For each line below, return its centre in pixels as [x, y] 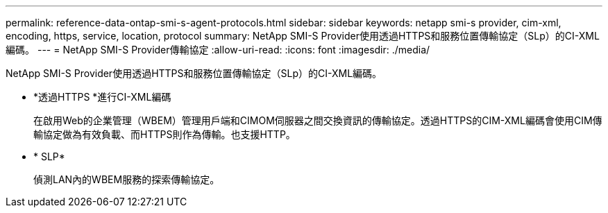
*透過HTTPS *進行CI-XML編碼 [102, 97]
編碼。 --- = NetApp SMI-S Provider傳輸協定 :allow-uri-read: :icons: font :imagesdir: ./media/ [218, 50]
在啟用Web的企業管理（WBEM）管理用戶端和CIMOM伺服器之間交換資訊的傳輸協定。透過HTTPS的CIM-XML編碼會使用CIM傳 [318, 120]
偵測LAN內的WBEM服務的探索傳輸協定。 [127, 179]
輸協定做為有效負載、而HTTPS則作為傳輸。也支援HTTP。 [164, 134]
